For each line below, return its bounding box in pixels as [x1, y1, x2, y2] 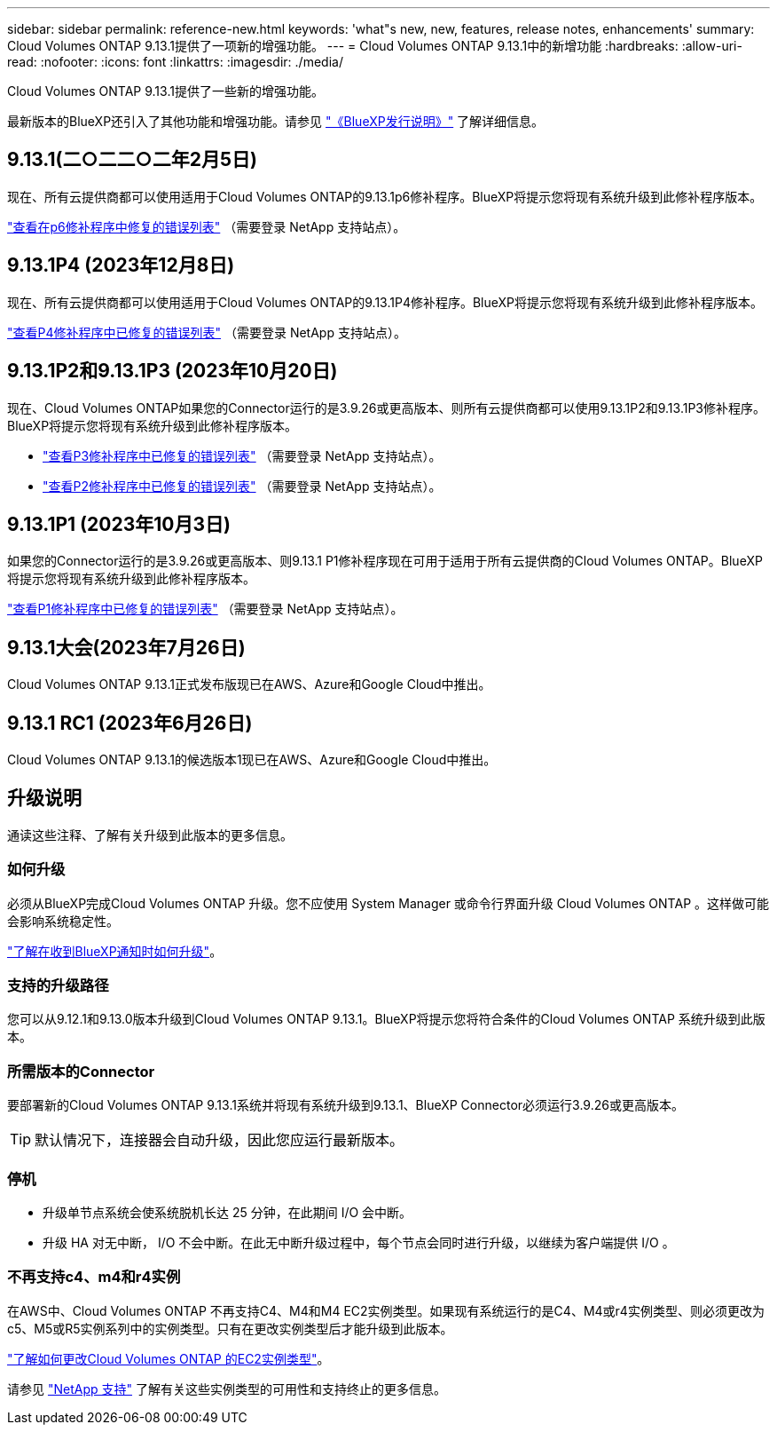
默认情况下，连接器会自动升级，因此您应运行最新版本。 [35, 1131, 404, 1150]
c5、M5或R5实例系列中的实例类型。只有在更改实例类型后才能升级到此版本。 [7, 1320, 453, 1336]
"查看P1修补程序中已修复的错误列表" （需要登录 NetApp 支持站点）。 [7, 601, 404, 617]
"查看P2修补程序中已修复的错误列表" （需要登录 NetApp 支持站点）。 [43, 478, 442, 494]
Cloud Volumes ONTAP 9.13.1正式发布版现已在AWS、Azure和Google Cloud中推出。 [7, 676, 491, 692]
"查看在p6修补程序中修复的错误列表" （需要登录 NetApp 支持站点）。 [7, 218, 406, 234]
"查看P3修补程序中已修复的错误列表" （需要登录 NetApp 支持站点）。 [43, 447, 442, 463]
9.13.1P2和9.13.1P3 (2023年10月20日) [7, 360, 338, 383]
